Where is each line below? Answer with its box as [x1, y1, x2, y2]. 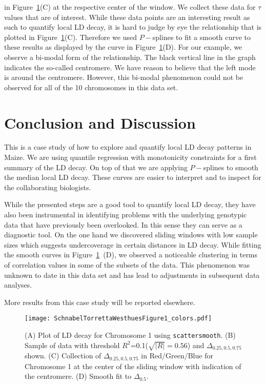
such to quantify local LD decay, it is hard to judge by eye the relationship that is [4, 22, 262, 32]
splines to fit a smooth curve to [152, 31, 251, 42]
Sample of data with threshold [25, 339, 120, 350]
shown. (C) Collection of [25, 350, 101, 361]
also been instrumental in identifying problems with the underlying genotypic [4, 209, 247, 220]
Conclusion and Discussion [4, 112, 196, 133]
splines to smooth [203, 161, 258, 172]
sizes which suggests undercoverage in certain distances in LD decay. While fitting [4, 239, 261, 250]
